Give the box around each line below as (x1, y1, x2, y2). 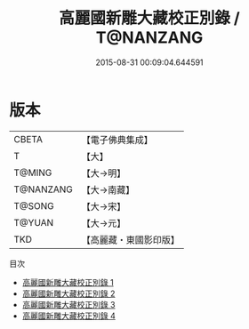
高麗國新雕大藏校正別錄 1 (21, 277, 114, 287)
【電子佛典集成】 (81, 133, 154, 146)
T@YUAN (13, 216, 54, 229)
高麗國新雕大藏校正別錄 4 (21, 310, 116, 321)
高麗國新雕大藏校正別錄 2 (21, 288, 116, 299)
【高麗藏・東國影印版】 (81, 233, 181, 245)
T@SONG (13, 199, 55, 212)
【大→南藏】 (81, 183, 135, 196)
